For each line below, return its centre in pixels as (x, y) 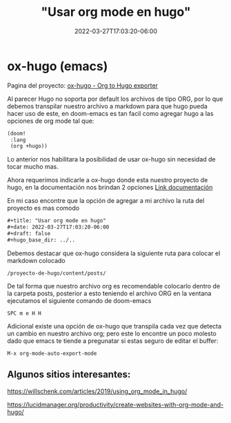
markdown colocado (36, 260)
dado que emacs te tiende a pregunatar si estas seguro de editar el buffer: (113, 341)
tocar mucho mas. (33, 167)
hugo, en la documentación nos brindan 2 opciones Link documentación (110, 188)
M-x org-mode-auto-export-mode (52, 353)
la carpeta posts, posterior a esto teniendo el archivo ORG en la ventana (109, 293)
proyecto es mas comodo (43, 208)
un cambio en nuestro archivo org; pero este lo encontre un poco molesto (112, 333)
